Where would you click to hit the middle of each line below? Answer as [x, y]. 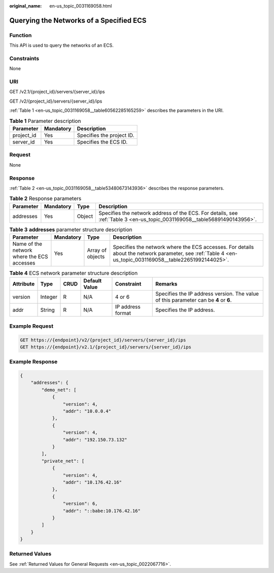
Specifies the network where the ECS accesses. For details [183, 247]
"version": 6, [80, 504]
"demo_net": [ [59, 390]
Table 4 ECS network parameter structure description [74, 273]
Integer [49, 297]
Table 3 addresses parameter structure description [71, 230]
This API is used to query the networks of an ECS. [61, 45]
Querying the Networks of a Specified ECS [78, 20]
